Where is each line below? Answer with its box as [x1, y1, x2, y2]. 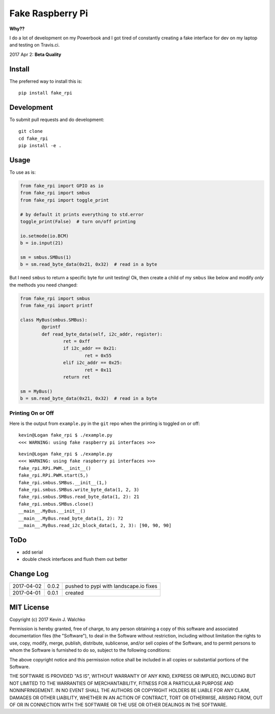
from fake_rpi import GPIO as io [20, 183, 104, 188]
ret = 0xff [63, 338, 90, 344]
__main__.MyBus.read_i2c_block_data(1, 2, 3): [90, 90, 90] [18, 522, 172, 528]
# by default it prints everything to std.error [20, 211, 144, 217]
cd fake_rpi [18, 135, 48, 141]
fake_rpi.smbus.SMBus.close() [18, 501, 94, 507]
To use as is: [9, 169, 36, 175]
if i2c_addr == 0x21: [63, 345, 117, 351]
